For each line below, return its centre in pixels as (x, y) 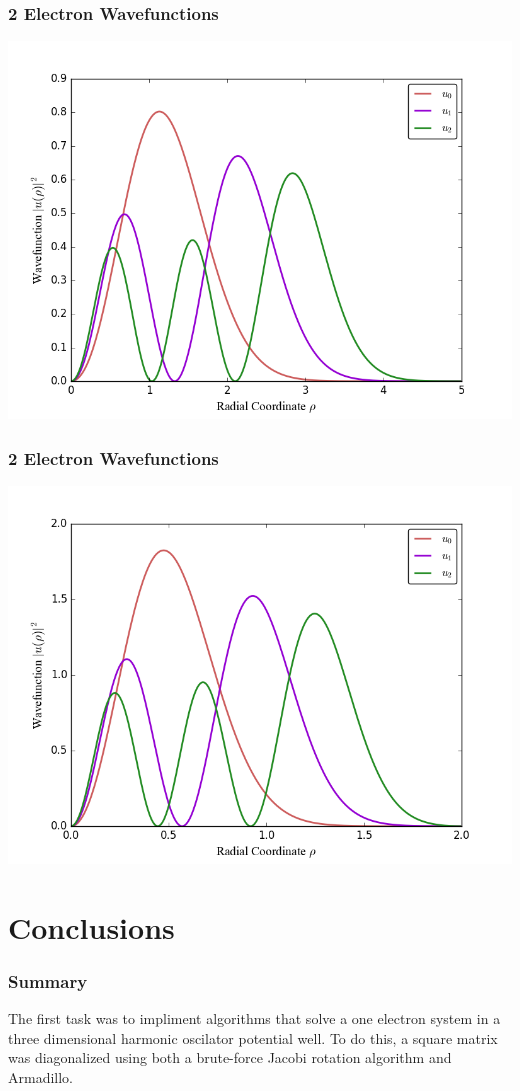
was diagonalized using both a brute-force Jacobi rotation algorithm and (230, 1057)
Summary (48, 980)
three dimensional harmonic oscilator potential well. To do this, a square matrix (253, 1037)
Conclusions (91, 926)
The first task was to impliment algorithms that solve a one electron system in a (254, 1018)
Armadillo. (41, 1077)
